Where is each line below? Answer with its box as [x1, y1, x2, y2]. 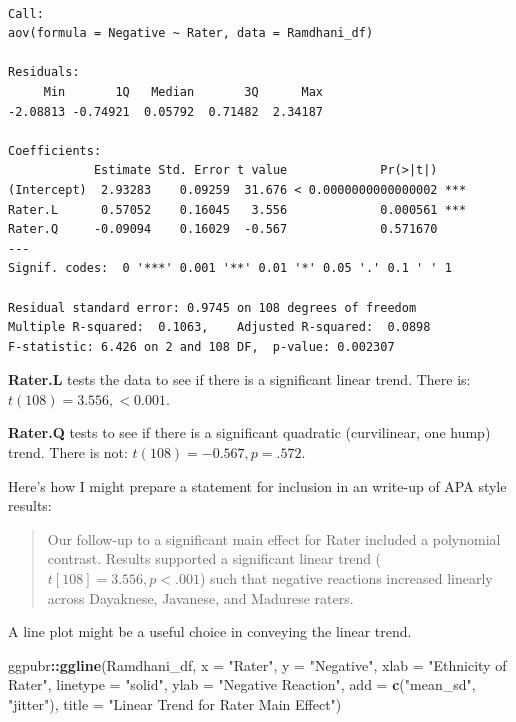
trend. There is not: [8, 442, 128, 463]
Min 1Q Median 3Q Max [43, 84, 323, 99]
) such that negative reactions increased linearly [199, 568, 493, 589]
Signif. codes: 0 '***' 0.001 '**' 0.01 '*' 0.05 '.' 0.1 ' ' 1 [8, 261, 452, 276]
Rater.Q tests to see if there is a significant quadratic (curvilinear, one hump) [8, 422, 491, 443]
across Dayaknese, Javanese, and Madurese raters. [47, 587, 354, 608]
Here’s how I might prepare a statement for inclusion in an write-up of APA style [8, 475, 507, 496]
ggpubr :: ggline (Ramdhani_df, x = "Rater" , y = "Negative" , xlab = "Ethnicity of [8, 654, 507, 675]
